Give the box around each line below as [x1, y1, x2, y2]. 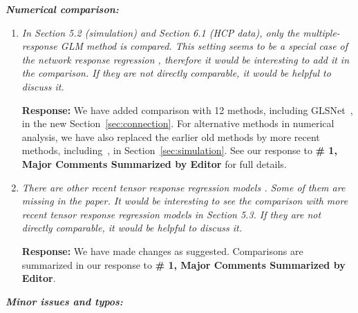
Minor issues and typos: [6, 294, 123, 308]
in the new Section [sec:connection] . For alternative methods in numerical [21, 116, 335, 131]
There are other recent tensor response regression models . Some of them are [21, 180, 346, 194]
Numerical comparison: [6, 2, 119, 16]
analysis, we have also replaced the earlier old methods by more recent [21, 129, 320, 144]
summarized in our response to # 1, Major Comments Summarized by [21, 257, 346, 272]
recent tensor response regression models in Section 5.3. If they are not [21, 207, 321, 221]
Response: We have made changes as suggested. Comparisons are [21, 243, 303, 258]
